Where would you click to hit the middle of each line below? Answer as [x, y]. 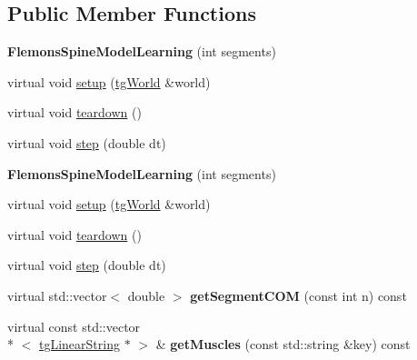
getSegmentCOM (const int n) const [298, 295]
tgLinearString [79, 344]
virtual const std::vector [74, 326]
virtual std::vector [57, 295]
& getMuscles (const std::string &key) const [283, 344]
